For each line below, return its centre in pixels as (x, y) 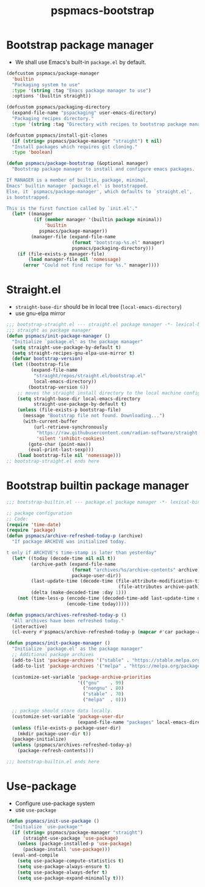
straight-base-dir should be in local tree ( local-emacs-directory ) (98, 307)
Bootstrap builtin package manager (98, 486)
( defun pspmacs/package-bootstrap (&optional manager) (77, 164)
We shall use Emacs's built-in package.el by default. (81, 62)
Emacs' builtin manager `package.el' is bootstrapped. (77, 186)
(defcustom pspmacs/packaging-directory (59, 107)
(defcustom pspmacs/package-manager (53, 73)
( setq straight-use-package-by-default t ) (67, 347)
